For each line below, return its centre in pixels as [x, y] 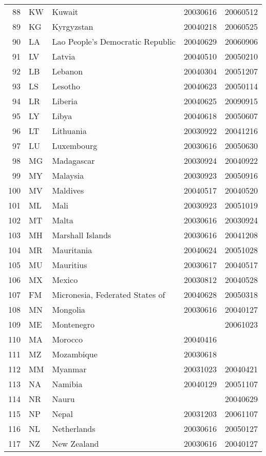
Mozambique [75, 354]
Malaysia [68, 175]
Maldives [68, 190]
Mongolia [69, 309]
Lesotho [66, 86]
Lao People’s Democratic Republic [114, 41]
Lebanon [68, 71]
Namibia [67, 384]
